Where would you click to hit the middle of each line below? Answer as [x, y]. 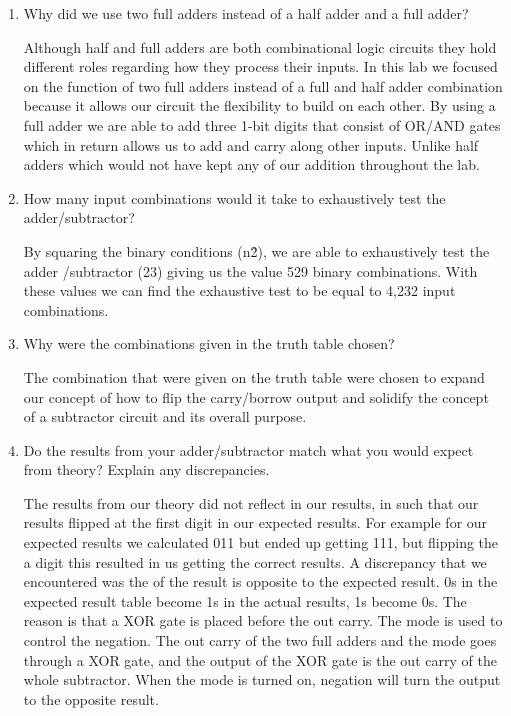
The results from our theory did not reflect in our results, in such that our [251, 502]
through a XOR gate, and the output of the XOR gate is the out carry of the [260, 659]
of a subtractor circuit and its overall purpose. [165, 416]
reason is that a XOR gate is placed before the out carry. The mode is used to [263, 620]
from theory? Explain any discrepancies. [146, 469]
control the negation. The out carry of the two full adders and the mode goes [260, 640]
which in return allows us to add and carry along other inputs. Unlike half [251, 144]
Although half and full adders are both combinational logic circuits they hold [260, 46]
